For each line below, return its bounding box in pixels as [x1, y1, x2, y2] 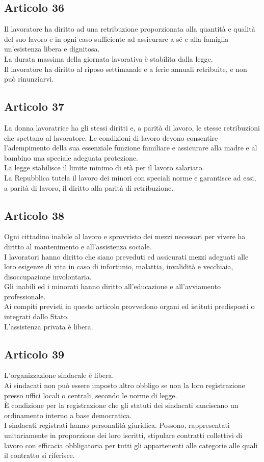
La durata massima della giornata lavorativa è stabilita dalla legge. [4, 53, 213, 64]
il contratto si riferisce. [4, 450, 75, 460]
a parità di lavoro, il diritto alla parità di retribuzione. [4, 182, 174, 193]
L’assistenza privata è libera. [4, 321, 93, 331]
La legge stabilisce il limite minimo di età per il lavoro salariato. [4, 162, 204, 173]
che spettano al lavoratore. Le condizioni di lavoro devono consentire [4, 132, 218, 143]
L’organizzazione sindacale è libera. [4, 370, 114, 380]
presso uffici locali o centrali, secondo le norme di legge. [4, 390, 177, 400]
